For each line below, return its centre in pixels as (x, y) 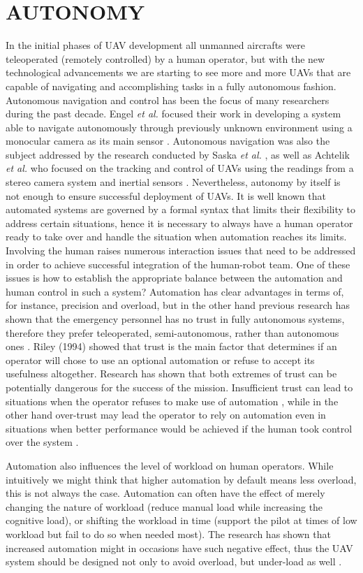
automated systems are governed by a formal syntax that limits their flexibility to (181, 209)
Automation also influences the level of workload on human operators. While (170, 465)
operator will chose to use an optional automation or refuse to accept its (160, 360)
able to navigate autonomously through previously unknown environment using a (179, 127)
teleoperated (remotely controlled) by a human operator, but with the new (165, 58)
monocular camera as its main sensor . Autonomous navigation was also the (168, 141)
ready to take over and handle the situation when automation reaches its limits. (176, 237)
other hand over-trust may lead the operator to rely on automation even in (166, 415)
